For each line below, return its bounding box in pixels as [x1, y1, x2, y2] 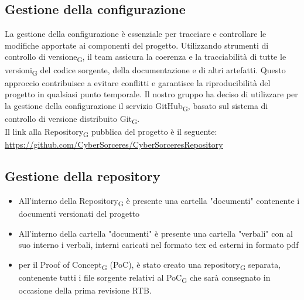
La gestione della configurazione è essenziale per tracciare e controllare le [5, 28, 267, 40]
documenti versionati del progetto [18, 207, 140, 220]
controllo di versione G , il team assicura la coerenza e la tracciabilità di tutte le [5, 50, 286, 64]
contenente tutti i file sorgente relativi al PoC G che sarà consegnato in [18, 271, 271, 285]
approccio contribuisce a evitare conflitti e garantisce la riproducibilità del [5, 76, 271, 88]
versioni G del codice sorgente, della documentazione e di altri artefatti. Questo [5, 63, 286, 77]
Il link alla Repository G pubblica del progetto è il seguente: [5, 125, 217, 139]
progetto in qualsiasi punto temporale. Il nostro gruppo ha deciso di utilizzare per [5, 88, 298, 100]
